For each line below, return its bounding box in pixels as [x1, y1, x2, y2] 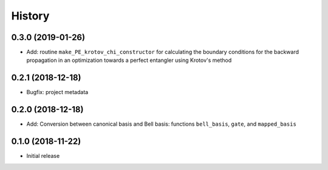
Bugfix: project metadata [26, 89, 89, 96]
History [11, 9, 50, 22]
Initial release [26, 152, 60, 160]
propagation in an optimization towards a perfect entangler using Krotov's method [26, 56, 232, 64]
